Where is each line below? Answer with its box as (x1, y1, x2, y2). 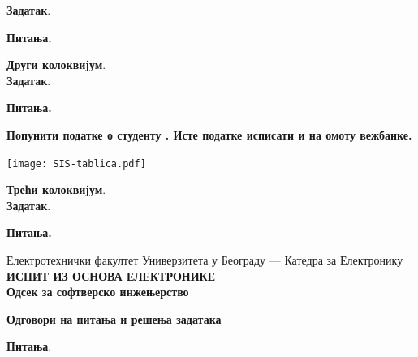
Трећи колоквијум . (6, 181, 106, 198)
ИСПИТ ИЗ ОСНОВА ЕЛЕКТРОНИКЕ (6, 267, 216, 284)
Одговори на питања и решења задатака (6, 310, 222, 327)
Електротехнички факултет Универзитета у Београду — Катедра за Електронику (6, 252, 403, 268)
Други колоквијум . (6, 56, 106, 73)
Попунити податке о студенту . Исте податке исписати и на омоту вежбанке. (6, 126, 412, 143)
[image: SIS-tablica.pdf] (6, 157, 146, 170)
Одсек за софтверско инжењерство (6, 283, 189, 300)
